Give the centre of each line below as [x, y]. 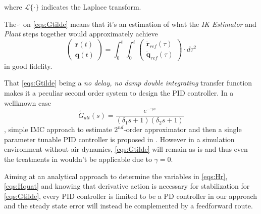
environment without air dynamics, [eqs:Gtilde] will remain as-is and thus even [126, 149]
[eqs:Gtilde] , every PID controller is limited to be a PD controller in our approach [131, 196]
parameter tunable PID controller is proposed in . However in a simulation [119, 139]
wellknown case [28, 102]
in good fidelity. [28, 66]
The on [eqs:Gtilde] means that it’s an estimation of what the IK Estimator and [130, 24]
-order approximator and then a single [183, 129]
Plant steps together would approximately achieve [81, 34]
